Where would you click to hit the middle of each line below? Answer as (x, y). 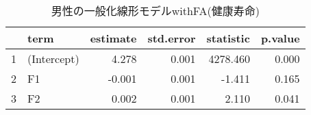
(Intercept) (53, 59)
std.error (172, 38)
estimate (113, 38)
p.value (280, 38)
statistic (228, 38)
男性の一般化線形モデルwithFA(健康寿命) (155, 11)
